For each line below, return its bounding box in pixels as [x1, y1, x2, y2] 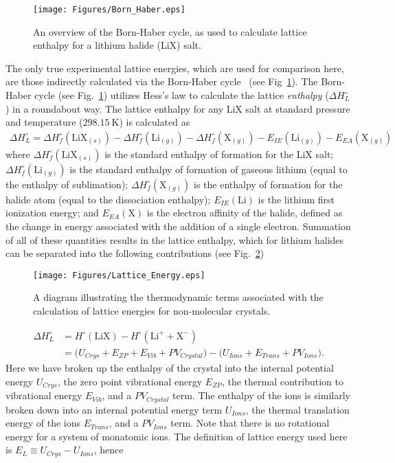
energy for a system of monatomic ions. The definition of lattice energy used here [5, 429, 348, 443]
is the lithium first [258, 192, 335, 206]
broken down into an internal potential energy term [5, 402, 223, 416]
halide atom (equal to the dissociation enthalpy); [5, 192, 211, 206]
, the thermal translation [245, 402, 350, 416]
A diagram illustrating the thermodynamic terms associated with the [33, 290, 324, 304]
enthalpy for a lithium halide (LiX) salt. [33, 38, 201, 52]
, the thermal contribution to [221, 374, 343, 388]
